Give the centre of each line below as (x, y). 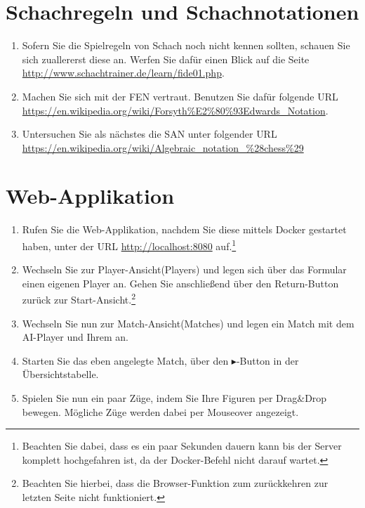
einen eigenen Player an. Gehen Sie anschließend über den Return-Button (180, 283)
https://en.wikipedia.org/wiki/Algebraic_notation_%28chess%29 (163, 147)
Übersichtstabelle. (60, 374)
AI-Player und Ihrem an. (75, 337)
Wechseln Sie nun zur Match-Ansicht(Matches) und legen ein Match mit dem (188, 323)
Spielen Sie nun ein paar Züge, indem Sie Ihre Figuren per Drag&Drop (174, 398)
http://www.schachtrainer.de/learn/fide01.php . (123, 73)
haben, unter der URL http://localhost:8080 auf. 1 (129, 245)
